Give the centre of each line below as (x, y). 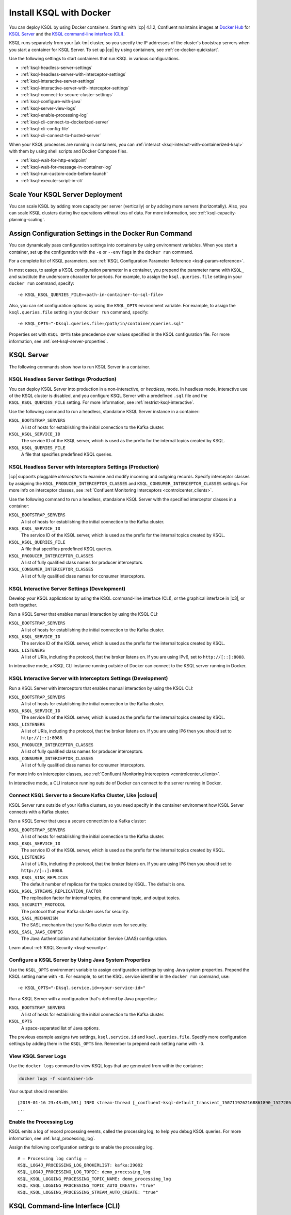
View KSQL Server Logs (38, 1056)
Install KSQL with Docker (60, 13)
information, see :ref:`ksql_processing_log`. (52, 1138)
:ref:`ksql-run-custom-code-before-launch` (65, 174)
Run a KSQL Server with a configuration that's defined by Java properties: (83, 998)
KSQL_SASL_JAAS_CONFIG (36, 932)
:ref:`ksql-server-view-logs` (49, 108)
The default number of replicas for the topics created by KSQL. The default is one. (103, 884)
